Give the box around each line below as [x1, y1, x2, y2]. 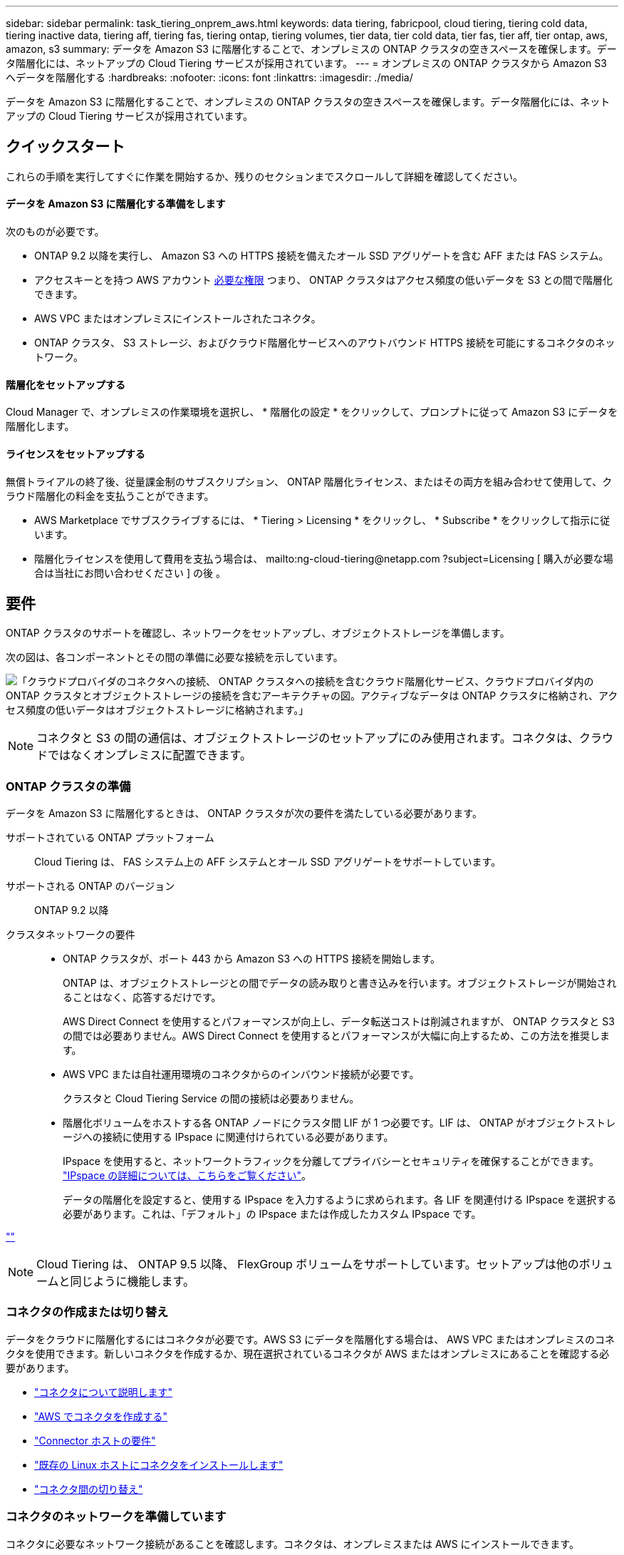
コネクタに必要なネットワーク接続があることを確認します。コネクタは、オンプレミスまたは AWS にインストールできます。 [6, 1537, 579, 1550]
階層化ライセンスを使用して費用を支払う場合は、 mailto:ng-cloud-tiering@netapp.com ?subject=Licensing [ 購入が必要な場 [34, 552, 613, 565]
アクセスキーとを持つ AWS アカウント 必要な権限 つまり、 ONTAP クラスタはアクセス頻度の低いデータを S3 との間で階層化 [34, 274, 613, 287]
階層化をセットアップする [6, 378, 125, 391]
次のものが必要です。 [6, 225, 105, 238]
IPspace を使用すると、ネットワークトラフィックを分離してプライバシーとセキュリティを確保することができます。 [63, 1155, 599, 1168]
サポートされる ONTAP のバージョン [6, 880, 175, 893]
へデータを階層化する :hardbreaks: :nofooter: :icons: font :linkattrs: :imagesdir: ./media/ [6, 71, 413, 83]
